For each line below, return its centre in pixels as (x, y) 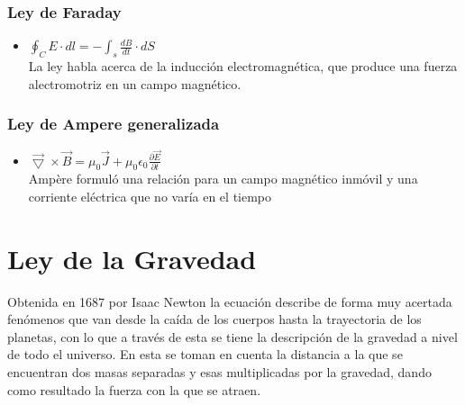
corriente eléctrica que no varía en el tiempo (150, 196)
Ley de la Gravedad (132, 258)
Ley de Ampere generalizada (114, 124)
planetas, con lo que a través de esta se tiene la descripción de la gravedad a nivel (232, 336)
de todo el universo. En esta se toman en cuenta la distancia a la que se (205, 354)
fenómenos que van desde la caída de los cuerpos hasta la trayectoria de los (214, 319)
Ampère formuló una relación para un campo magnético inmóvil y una (223, 179)
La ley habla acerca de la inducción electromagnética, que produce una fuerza (243, 66)
